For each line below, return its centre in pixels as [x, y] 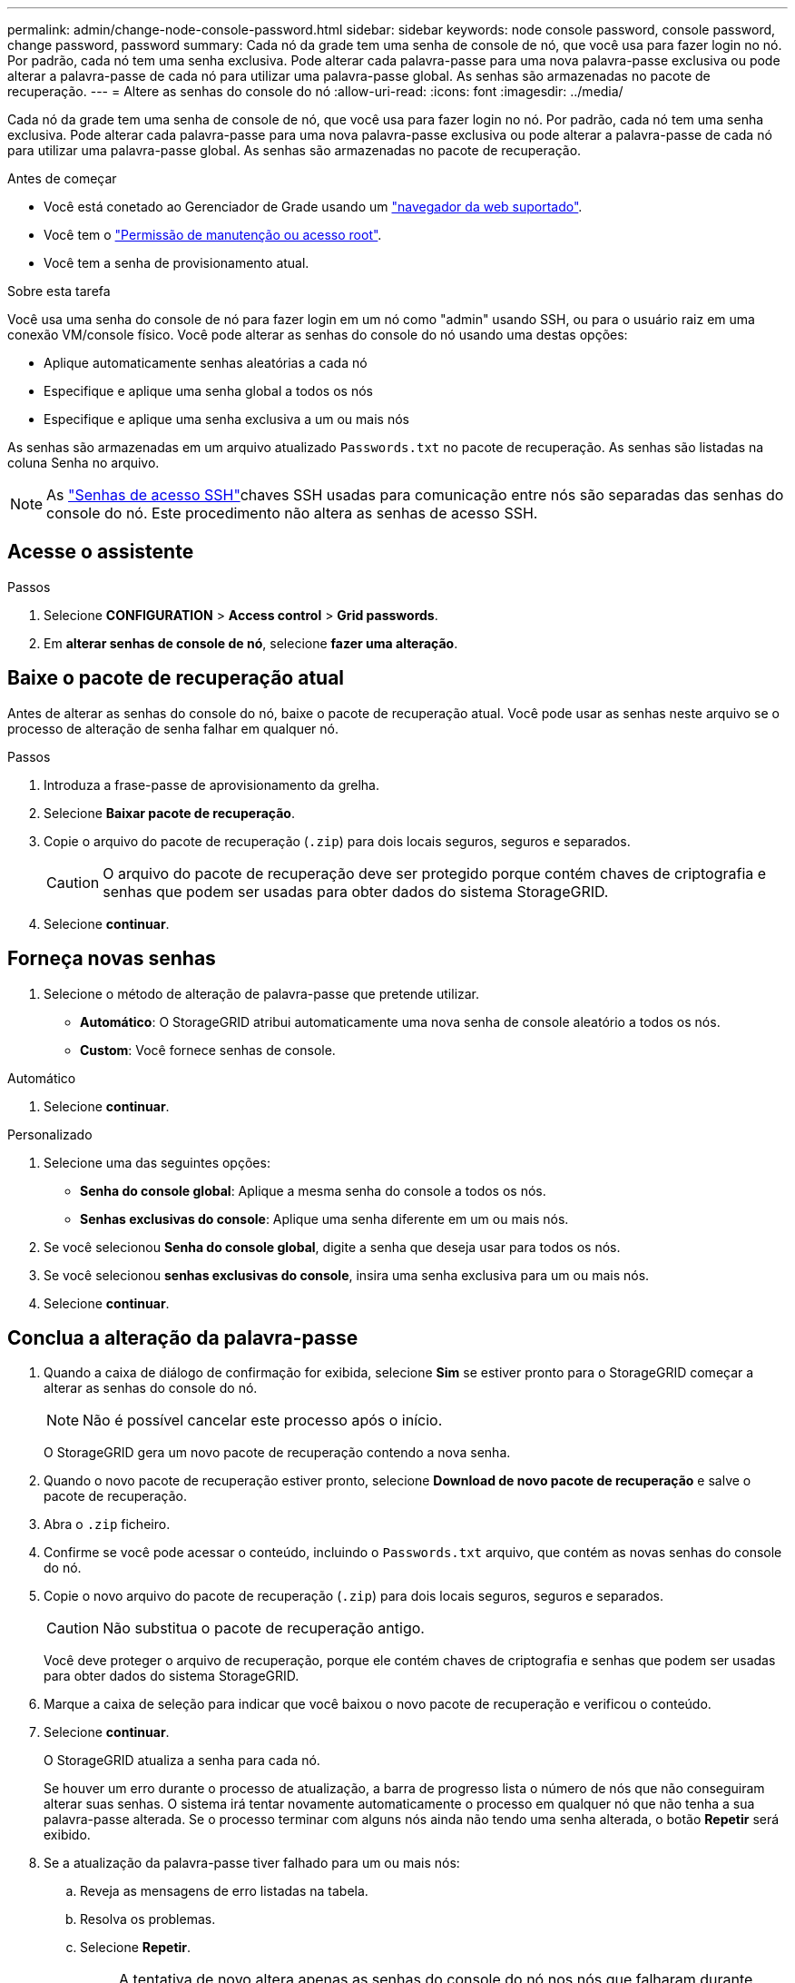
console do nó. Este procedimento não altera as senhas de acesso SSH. [292, 513]
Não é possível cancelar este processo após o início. [263, 1421]
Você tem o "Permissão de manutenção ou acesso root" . [213, 235]
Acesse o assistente [101, 552]
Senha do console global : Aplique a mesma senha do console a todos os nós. [313, 1190]
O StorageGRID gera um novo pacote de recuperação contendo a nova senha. [277, 1453]
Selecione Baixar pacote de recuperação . [169, 813]
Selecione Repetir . [136, 1948]
